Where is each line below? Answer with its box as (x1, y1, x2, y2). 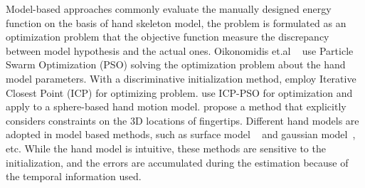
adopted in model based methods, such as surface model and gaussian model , (6, 127, 356, 142)
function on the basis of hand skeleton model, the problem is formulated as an (6, 15, 347, 30)
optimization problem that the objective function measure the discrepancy (6, 29, 329, 44)
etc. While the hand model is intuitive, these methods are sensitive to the (6, 140, 326, 155)
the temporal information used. (6, 169, 142, 184)
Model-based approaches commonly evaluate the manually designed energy (6, 1, 332, 16)
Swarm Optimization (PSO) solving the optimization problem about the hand (6, 57, 346, 72)
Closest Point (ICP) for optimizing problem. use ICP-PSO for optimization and (6, 85, 353, 100)
